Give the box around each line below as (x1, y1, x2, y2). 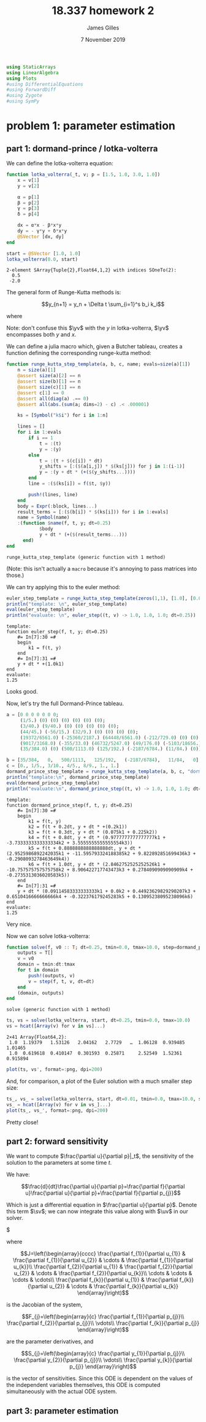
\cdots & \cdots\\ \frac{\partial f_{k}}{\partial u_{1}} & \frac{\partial (12, 1276, 178, 1284)
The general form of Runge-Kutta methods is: (6, 289, 121, 296)
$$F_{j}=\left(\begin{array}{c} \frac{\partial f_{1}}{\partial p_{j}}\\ (21, 1313, 185, 1321)
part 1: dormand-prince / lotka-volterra (6, 143, 158, 154)
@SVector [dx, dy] (17, 233, 64, 240)
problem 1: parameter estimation (6, 119, 176, 133)
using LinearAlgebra (6, 69, 59, 76)
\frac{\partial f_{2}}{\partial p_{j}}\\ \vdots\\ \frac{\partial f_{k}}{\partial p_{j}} (6, 1319, 200, 1327)
